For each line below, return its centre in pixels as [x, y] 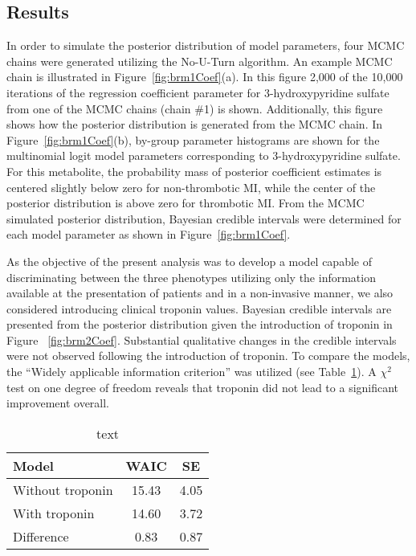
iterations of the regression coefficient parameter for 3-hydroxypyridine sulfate [198, 92]
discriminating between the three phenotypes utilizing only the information [191, 277]
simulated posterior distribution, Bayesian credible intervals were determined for [204, 218]
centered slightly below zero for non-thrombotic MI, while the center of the [191, 187]
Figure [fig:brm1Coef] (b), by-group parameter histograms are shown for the [193, 139]
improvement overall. [58, 403]
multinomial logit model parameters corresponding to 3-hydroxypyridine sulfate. [204, 155]
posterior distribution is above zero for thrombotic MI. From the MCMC [186, 203]
